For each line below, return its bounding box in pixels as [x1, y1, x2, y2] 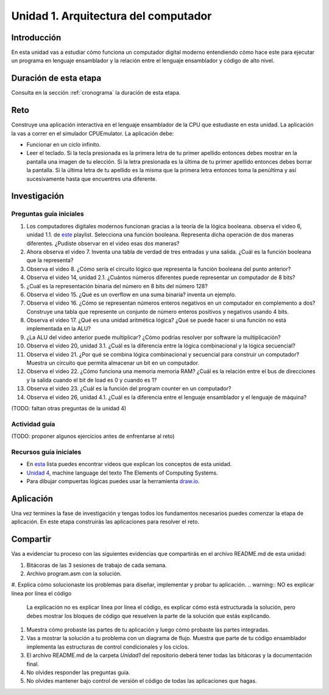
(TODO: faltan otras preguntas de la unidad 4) [11, 404, 127, 412]
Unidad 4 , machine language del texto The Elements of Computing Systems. [26, 469, 219, 476]
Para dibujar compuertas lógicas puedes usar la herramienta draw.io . [26, 478, 200, 485]
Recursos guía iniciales [11, 448, 82, 456]
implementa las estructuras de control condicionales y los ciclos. [26, 643, 189, 650]
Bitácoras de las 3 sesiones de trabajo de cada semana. [26, 561, 167, 569]
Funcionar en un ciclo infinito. [26, 141, 101, 148]
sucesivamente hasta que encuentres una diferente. [26, 175, 158, 183]
